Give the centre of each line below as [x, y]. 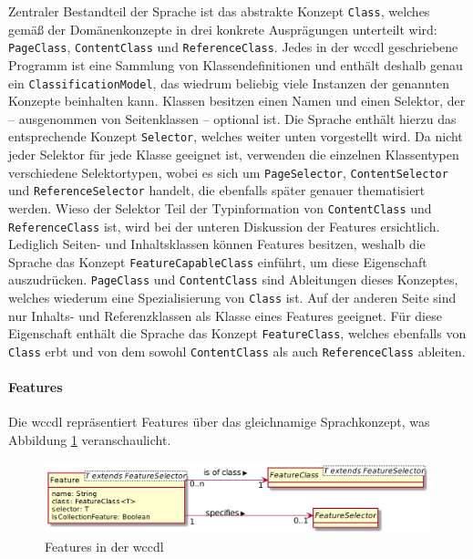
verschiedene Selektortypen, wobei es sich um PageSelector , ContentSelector [228, 172]
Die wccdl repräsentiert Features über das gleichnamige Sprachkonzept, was [219, 422]
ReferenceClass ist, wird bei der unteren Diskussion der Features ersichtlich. [224, 226]
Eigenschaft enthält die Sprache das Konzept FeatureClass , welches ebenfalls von [237, 333]
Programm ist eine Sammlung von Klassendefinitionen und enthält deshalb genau [236, 64]
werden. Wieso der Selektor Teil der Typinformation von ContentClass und [220, 207]
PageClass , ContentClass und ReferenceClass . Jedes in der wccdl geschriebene [233, 47]
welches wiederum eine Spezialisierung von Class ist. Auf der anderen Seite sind [232, 298]
